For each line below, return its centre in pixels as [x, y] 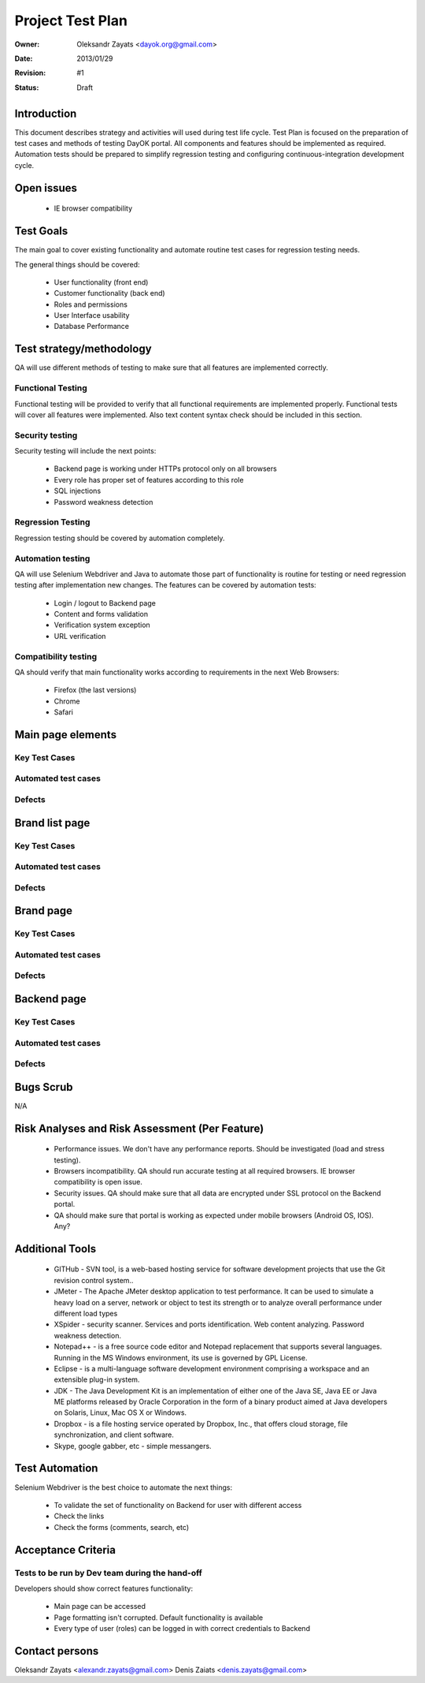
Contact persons [57, 1651]
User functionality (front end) [101, 282]
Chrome [67, 701]
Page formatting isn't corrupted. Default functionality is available [159, 1618]
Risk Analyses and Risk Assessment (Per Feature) [139, 1128]
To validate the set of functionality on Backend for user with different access [178, 1505]
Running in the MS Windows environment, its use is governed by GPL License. [181, 1357]
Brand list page [52, 823]
